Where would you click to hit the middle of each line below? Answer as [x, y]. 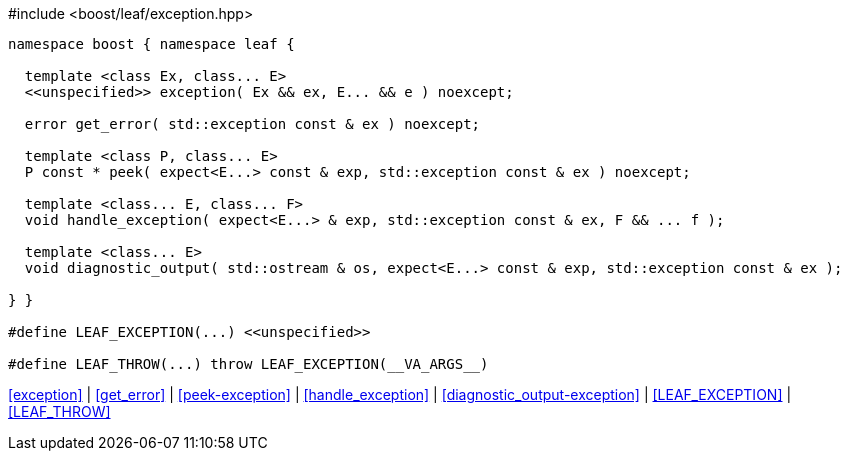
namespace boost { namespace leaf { [151, 44]
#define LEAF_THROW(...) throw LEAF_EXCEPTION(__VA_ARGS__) [248, 364]
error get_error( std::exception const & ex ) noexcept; [252, 124]
